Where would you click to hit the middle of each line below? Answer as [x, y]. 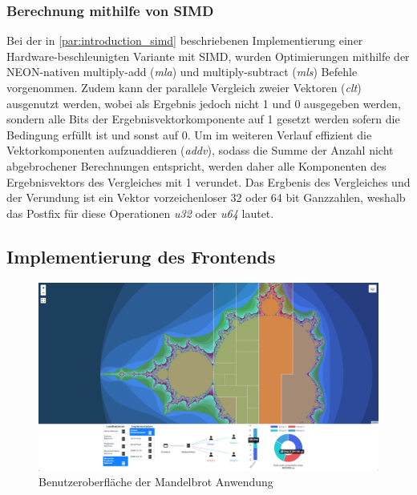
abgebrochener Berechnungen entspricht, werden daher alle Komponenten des [196, 165]
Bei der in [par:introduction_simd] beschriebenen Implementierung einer [185, 40]
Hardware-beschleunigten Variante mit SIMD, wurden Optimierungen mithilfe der [208, 56]
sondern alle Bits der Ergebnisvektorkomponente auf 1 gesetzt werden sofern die [203, 119]
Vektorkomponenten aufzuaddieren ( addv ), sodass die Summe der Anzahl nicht [200, 150]
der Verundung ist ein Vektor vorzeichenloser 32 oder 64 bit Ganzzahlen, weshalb [206, 197]
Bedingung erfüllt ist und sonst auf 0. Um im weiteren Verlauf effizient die [189, 134]
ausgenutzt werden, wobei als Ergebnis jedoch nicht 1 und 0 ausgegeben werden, [204, 103]
